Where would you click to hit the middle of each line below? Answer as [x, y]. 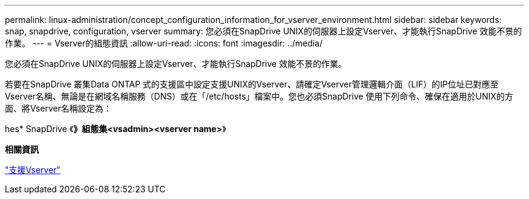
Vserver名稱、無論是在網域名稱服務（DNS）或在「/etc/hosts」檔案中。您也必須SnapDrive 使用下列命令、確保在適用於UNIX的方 [259, 96]
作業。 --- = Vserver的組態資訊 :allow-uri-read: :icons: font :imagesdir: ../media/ [164, 43]
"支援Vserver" [33, 170]
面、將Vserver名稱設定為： [59, 108]
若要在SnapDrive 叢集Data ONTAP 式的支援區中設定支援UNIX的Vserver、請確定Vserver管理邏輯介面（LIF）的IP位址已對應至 [252, 84]
